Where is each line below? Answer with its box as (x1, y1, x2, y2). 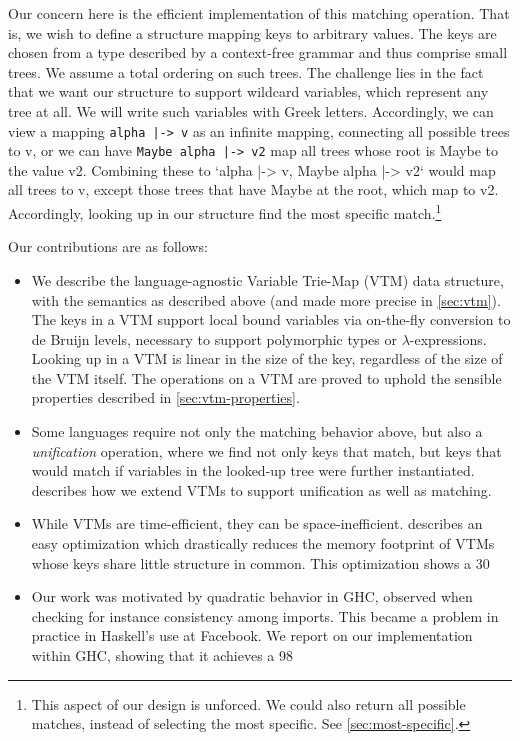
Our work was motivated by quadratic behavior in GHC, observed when (31, 586, 473, 607)
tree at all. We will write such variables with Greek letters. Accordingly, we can (8, 100, 494, 121)
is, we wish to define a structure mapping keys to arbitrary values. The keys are (8, 22, 497, 43)
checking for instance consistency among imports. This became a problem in (31, 605, 499, 626)
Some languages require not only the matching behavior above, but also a (31, 421, 483, 442)
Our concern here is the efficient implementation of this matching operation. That (8, 3, 510, 23)
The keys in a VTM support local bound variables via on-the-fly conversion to (31, 309, 511, 330)
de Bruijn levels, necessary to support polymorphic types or (31, 328, 397, 349)
